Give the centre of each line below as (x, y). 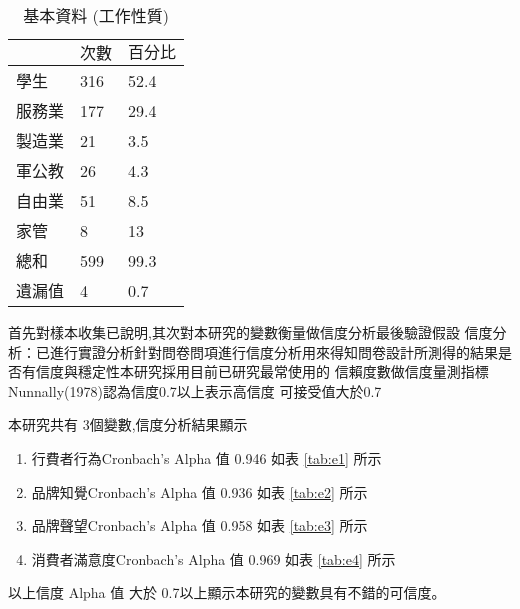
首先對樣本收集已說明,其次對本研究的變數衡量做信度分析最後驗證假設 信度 (250, 332)
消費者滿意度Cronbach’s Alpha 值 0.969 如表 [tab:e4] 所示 (213, 558)
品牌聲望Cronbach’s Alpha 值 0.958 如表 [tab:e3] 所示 (199, 525)
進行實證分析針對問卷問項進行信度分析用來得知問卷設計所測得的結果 (273, 351)
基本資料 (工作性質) (96, 15)
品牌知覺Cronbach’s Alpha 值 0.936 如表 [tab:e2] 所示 (199, 491)
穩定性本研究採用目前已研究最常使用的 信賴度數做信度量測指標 (283, 371)
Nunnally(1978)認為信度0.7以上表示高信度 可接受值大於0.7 (195, 390)
